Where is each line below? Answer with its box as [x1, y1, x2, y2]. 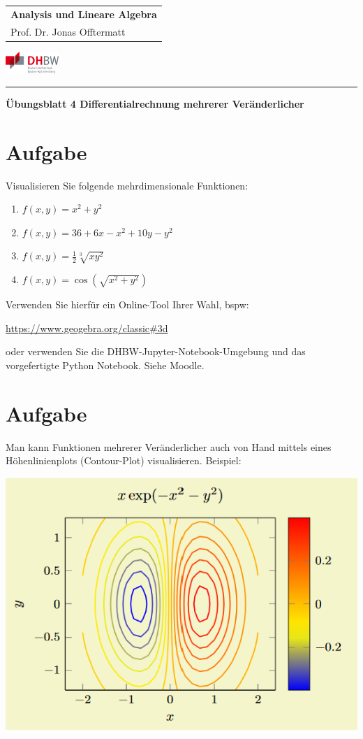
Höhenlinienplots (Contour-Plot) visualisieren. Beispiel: [6, 453, 242, 468]
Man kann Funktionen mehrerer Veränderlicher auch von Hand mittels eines [6, 439, 332, 454]
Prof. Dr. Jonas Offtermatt [10, 24, 126, 38]
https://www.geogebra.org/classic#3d [6, 320, 168, 335]
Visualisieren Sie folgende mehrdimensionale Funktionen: [6, 178, 249, 192]
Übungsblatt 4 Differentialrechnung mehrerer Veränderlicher [6, 96, 304, 110]
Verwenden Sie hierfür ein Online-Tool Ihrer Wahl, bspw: [6, 297, 249, 312]
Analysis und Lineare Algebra [10, 6, 157, 21]
